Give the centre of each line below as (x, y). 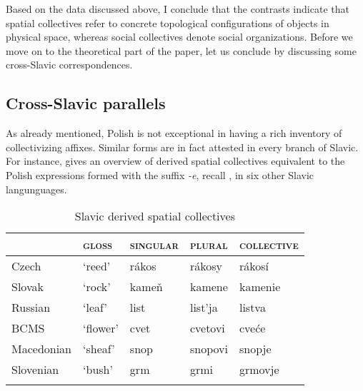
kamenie (260, 287)
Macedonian (42, 349)
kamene (209, 287)
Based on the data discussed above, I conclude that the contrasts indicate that (178, 9)
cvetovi (207, 328)
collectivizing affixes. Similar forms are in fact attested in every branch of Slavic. (182, 147)
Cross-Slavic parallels (86, 103)
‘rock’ (97, 287)
